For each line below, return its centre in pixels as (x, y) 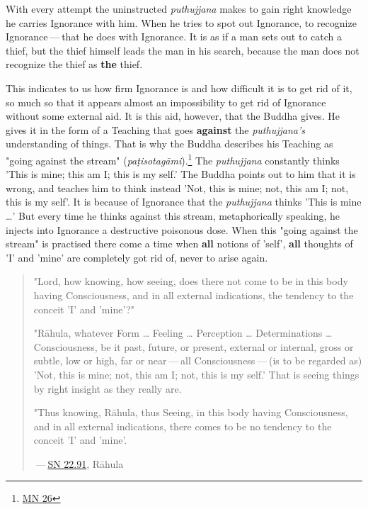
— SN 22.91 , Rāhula (80, 463)
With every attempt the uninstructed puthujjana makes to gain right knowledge (179, 9)
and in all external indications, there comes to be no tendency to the (183, 426)
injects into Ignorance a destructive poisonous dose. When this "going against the (182, 229)
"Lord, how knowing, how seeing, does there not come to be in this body (191, 281)
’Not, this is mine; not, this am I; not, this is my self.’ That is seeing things (196, 374)
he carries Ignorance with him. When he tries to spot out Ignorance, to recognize (181, 22)
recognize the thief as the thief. (74, 64)
